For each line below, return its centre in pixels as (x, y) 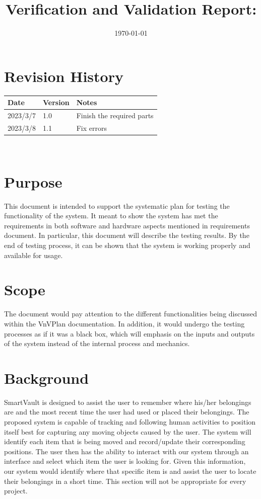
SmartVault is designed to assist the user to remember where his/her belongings (128, 402)
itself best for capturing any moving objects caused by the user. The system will (128, 431)
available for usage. (34, 255)
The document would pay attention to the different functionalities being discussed (131, 314)
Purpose (33, 181)
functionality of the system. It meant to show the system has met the (111, 216)
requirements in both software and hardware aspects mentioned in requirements (127, 225)
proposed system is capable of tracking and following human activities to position (130, 422)
